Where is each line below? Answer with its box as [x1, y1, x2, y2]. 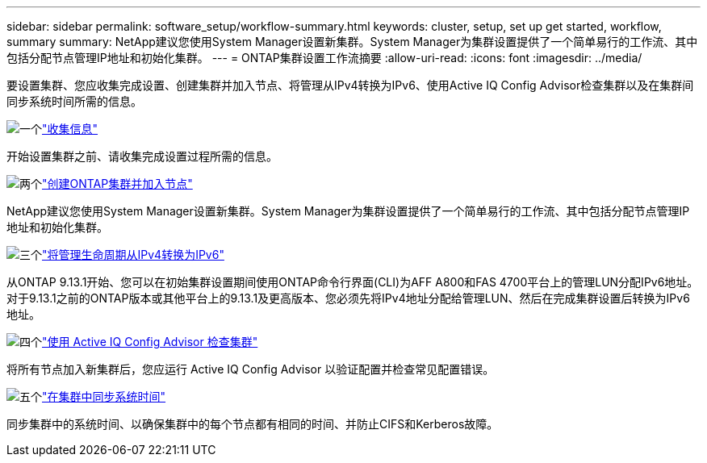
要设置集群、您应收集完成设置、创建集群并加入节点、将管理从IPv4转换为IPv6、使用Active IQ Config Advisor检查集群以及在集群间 [6, 78, 694, 92]
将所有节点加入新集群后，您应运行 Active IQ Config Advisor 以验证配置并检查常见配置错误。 [6, 362, 495, 376]
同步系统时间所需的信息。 [6, 94, 142, 108]
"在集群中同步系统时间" [42, 390, 166, 403]
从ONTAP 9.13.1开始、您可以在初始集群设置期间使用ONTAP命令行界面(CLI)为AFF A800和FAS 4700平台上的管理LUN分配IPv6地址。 [6, 275, 699, 289]
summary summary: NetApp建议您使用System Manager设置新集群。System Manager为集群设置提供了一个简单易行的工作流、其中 [6, 35, 698, 48]
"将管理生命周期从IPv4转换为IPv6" [42, 248, 224, 261]
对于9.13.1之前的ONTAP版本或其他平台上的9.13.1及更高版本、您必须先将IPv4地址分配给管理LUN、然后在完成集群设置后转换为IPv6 [6, 291, 690, 305]
